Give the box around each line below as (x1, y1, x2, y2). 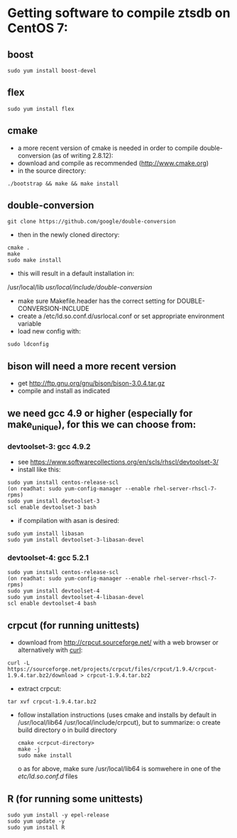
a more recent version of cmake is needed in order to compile (17, 144, 199, 152)
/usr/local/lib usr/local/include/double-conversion (7, 283, 153, 292)
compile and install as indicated (17, 386, 110, 396)
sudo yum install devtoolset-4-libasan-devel (7, 594, 144, 601)
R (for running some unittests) (7, 792, 143, 805)
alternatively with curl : (17, 646, 83, 654)
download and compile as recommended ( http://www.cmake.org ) (17, 159, 209, 167)
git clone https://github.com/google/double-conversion (7, 218, 176, 226)
